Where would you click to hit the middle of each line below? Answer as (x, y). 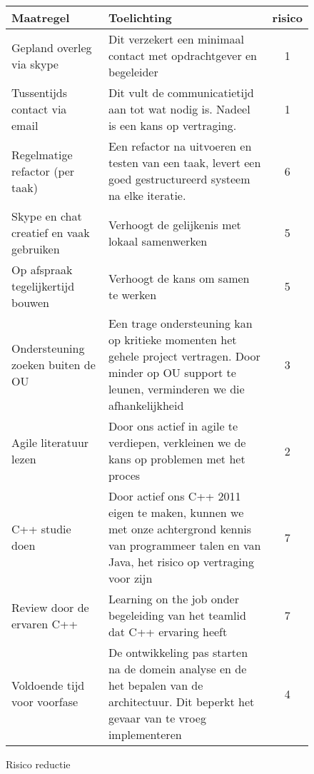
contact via (39, 109)
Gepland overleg (52, 47)
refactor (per (43, 171)
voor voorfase (45, 702)
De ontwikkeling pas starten (178, 652)
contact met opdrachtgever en (182, 55)
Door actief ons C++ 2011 (174, 496)
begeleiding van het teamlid (177, 615)
